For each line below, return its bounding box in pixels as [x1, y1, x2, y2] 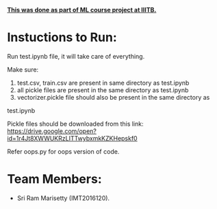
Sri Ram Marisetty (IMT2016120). [16, 194, 110, 202]
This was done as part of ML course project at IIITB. [7, 6, 157, 14]
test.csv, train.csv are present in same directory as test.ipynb [16, 79, 190, 87]
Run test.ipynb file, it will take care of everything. [7, 52, 145, 60]
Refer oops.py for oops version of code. [7, 147, 120, 156]
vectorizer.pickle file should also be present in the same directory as [16, 93, 210, 101]
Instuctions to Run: [7, 30, 118, 45]
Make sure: [7, 65, 39, 74]
